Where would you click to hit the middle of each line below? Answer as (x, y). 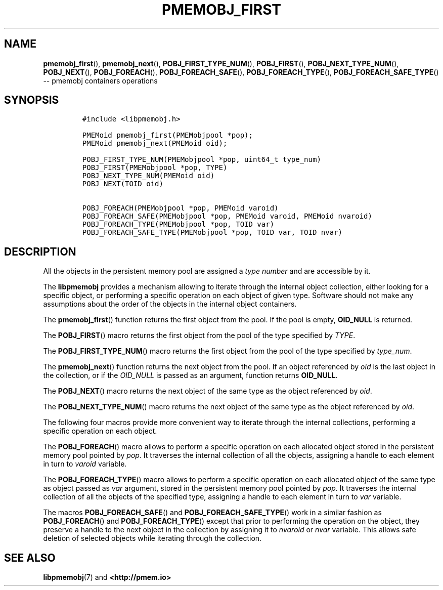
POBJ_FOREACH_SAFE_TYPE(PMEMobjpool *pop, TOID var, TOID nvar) (212, 233)
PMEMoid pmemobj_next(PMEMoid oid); (155, 143)
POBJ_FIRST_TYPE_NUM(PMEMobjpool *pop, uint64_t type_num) (202, 160)
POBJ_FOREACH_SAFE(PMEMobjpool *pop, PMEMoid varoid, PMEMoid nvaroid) (227, 216)
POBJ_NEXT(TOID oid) (123, 184)
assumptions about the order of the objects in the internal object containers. (170, 304)
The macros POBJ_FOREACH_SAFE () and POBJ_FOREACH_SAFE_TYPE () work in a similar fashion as (212, 513)
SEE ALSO (30, 558)
